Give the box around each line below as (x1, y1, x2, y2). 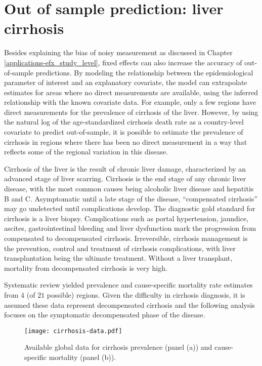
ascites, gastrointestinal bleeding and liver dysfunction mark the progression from (4, 223, 256, 233)
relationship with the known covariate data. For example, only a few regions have (4, 97, 256, 107)
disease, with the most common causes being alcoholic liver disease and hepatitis (4, 183, 254, 194)
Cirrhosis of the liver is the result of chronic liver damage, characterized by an (4, 163, 246, 174)
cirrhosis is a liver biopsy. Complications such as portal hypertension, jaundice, (4, 213, 249, 223)
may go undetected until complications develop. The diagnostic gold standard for (4, 203, 255, 214)
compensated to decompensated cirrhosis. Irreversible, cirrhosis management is (4, 233, 248, 243)
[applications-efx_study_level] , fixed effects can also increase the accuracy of (4, 57, 242, 67)
